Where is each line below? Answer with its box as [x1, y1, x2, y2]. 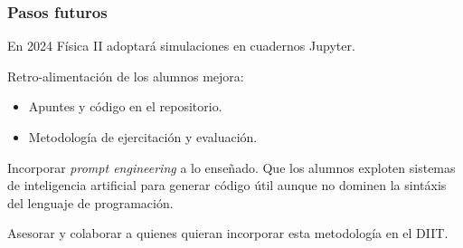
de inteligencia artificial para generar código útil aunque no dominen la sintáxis [7, 176, 447, 195]
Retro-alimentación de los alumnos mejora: [7, 66, 244, 85]
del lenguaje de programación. [7, 193, 174, 212]
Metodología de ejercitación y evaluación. [28, 128, 258, 146]
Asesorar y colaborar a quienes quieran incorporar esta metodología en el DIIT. [7, 224, 449, 243]
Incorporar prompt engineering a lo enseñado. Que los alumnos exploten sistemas [7, 157, 456, 176]
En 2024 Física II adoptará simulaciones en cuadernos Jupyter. [7, 36, 355, 55]
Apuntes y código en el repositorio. [28, 97, 222, 116]
